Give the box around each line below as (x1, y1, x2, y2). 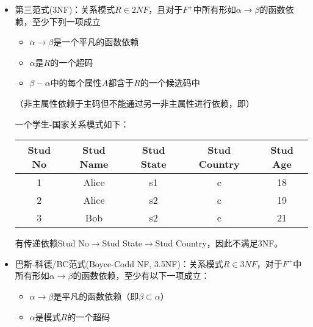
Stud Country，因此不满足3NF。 (155, 237, 283, 250)
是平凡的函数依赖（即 (53, 289, 139, 302)
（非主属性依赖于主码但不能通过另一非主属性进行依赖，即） (15, 96, 254, 109)
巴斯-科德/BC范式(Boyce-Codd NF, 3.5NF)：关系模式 (15, 257, 223, 270)
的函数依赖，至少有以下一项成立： (73, 269, 210, 282)
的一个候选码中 (140, 76, 200, 89)
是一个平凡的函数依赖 (53, 35, 139, 48)
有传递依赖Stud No (15, 237, 89, 250)
